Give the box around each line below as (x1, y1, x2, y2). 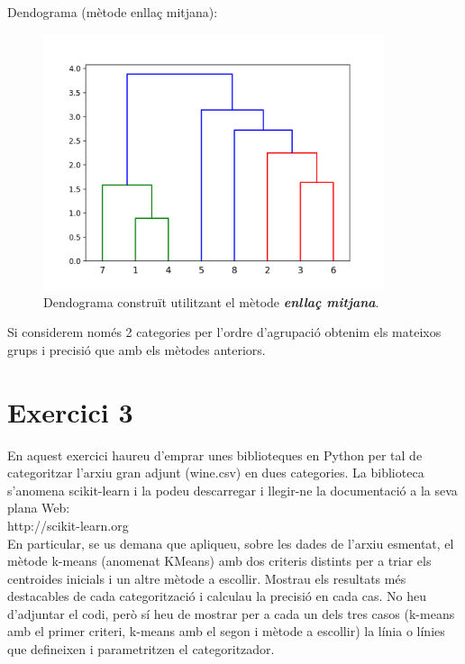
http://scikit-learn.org (7, 515, 129, 534)
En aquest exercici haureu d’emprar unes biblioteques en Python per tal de (7, 445, 423, 464)
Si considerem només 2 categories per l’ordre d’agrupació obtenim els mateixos (7, 323, 442, 341)
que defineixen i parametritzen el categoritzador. (7, 640, 275, 659)
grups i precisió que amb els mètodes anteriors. (7, 340, 266, 359)
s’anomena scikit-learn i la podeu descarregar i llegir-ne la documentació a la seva (7, 480, 458, 499)
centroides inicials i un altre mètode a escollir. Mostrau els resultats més (7, 568, 406, 587)
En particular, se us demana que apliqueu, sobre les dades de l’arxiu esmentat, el (7, 533, 454, 552)
